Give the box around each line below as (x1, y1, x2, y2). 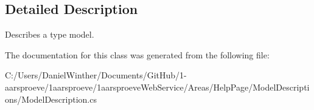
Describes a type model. (5, 28, 94, 41)
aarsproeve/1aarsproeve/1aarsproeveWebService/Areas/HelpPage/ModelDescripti (5, 80, 310, 93)
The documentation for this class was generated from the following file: (5, 48, 270, 61)
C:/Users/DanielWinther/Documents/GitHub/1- (5, 69, 187, 81)
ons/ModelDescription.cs (5, 92, 97, 105)
